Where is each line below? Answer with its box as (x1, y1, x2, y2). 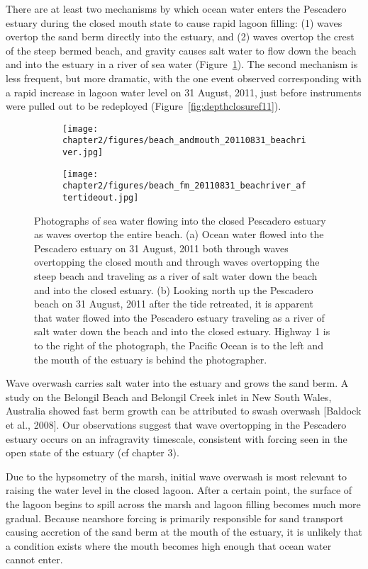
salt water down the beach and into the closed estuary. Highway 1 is (34, 324, 330, 339)
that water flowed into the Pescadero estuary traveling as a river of (34, 310, 325, 325)
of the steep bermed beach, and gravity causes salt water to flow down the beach (6, 43, 357, 57)
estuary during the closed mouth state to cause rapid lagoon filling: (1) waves (6, 15, 342, 30)
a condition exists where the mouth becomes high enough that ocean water (6, 538, 332, 553)
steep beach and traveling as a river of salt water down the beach (34, 269, 318, 283)
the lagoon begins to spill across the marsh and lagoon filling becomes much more (6, 496, 361, 511)
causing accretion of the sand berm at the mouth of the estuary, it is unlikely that (6, 524, 362, 539)
